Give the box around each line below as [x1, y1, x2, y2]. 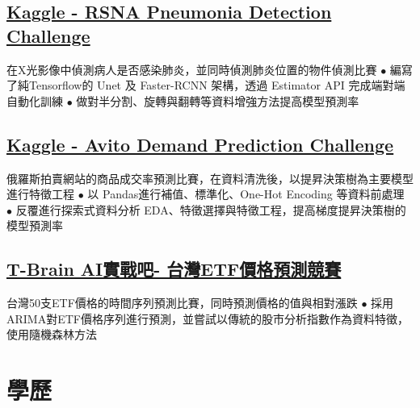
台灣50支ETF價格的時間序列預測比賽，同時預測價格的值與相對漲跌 [6, 294, 358, 311]
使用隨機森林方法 [6, 326, 97, 343]
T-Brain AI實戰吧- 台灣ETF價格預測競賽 [6, 256, 342, 281]
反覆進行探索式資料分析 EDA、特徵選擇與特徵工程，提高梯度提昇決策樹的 [15, 201, 406, 218]
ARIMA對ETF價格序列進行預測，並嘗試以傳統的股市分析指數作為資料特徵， [6, 310, 409, 327]
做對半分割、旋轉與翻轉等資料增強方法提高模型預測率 [76, 92, 359, 109]
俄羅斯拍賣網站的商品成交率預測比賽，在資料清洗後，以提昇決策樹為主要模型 [6, 169, 414, 186]
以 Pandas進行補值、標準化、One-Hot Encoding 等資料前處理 [87, 185, 405, 202]
